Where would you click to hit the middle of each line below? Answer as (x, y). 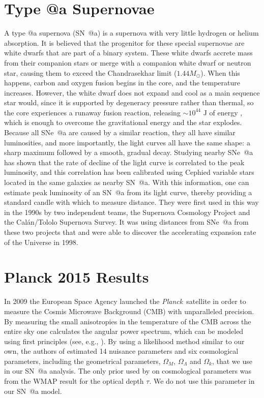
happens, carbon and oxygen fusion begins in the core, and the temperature (122, 83)
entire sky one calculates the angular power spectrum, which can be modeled (124, 331)
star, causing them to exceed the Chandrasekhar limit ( (91, 72)
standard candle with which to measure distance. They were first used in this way (131, 202)
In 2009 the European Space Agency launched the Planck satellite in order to (125, 301)
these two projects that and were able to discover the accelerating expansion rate (130, 232)
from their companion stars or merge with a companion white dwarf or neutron (128, 62)
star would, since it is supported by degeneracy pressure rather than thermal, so (129, 102)
